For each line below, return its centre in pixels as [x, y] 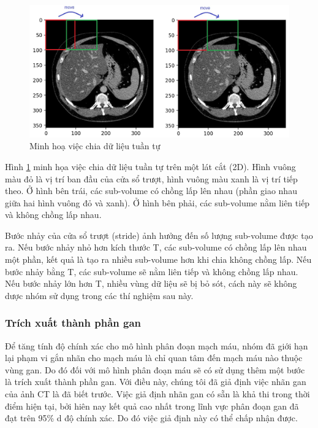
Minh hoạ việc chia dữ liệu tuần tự [95, 146]
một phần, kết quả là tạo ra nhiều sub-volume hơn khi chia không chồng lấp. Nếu [158, 259]
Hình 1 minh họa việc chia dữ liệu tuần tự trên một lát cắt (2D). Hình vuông [150, 166]
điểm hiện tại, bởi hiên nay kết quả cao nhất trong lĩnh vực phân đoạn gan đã [152, 406]
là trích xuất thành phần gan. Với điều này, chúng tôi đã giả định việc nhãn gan [156, 382]
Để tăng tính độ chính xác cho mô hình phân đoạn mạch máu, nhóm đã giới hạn [157, 345]
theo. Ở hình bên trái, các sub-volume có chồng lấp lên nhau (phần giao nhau [151, 191]
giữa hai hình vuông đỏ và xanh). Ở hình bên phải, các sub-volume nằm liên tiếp [157, 202]
